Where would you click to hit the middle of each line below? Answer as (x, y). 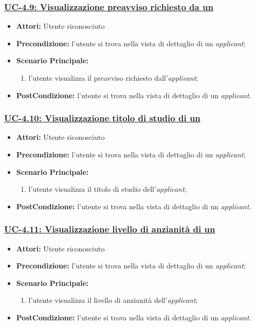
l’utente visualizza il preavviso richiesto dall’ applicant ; (113, 78)
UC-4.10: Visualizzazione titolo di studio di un (102, 118)
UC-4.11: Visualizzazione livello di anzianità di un (110, 229)
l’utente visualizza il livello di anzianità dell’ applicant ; (113, 300)
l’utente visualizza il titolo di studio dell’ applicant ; (107, 189)
